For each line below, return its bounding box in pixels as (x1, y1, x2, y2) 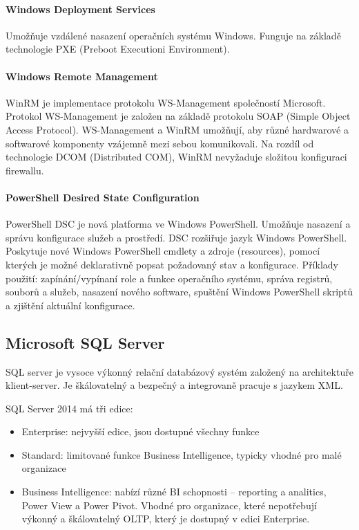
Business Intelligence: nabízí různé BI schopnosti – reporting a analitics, (21, 484, 327, 499)
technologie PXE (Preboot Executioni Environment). (6, 42, 230, 56)
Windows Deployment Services (6, 1, 155, 16)
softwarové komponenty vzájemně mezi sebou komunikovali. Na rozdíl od (6, 136, 314, 150)
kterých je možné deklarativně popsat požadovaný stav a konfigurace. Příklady (6, 257, 338, 271)
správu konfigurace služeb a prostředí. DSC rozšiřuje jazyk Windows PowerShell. (6, 230, 347, 244)
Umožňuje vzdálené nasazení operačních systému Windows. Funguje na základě (6, 28, 341, 42)
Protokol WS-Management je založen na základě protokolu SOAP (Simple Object (6, 109, 351, 123)
